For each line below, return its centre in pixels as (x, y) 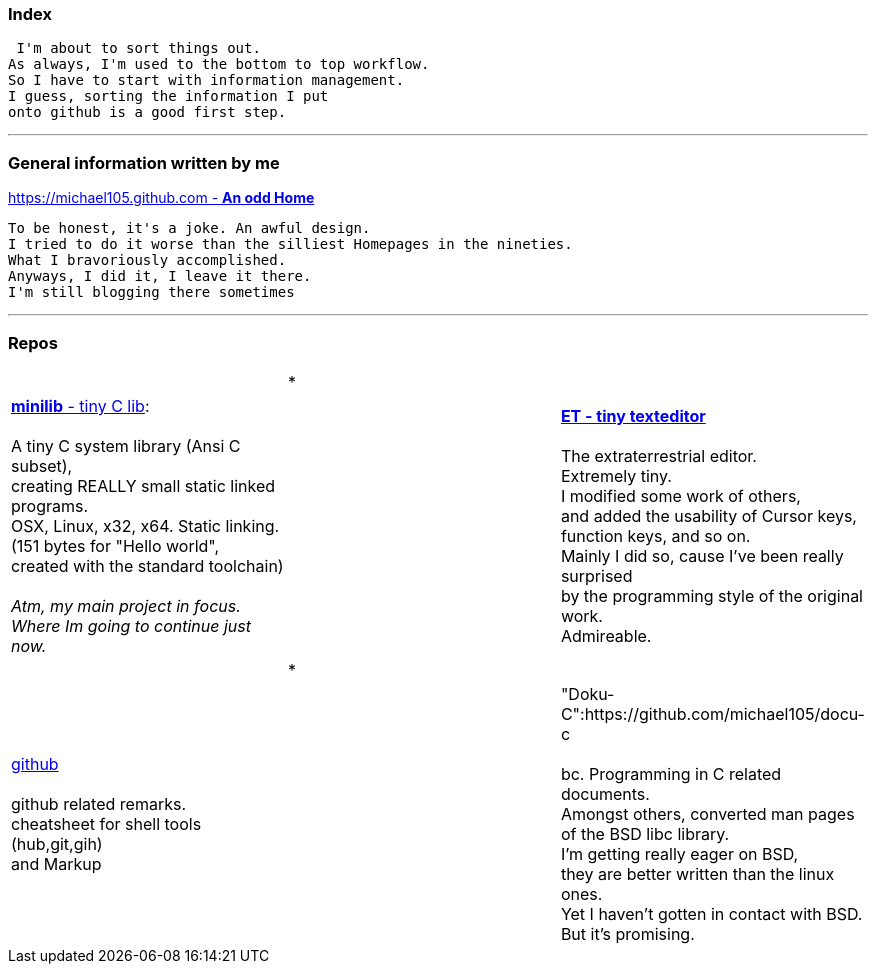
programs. (50, 505)
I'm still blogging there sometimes (151, 292)
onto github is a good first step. (147, 112)
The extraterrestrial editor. (658, 455)
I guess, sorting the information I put (168, 96)
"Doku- (587, 693)
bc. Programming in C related (671, 773)
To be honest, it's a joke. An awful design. (189, 228)
